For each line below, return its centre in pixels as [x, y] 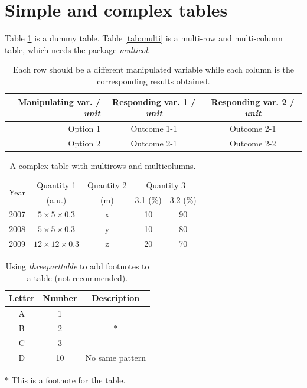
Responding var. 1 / [154, 101]
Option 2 [84, 143]
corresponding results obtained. [153, 81]
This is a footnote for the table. [68, 379]
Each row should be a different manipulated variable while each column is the [153, 69]
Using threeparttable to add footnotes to [77, 266]
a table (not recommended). [77, 277]
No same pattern [115, 357]
